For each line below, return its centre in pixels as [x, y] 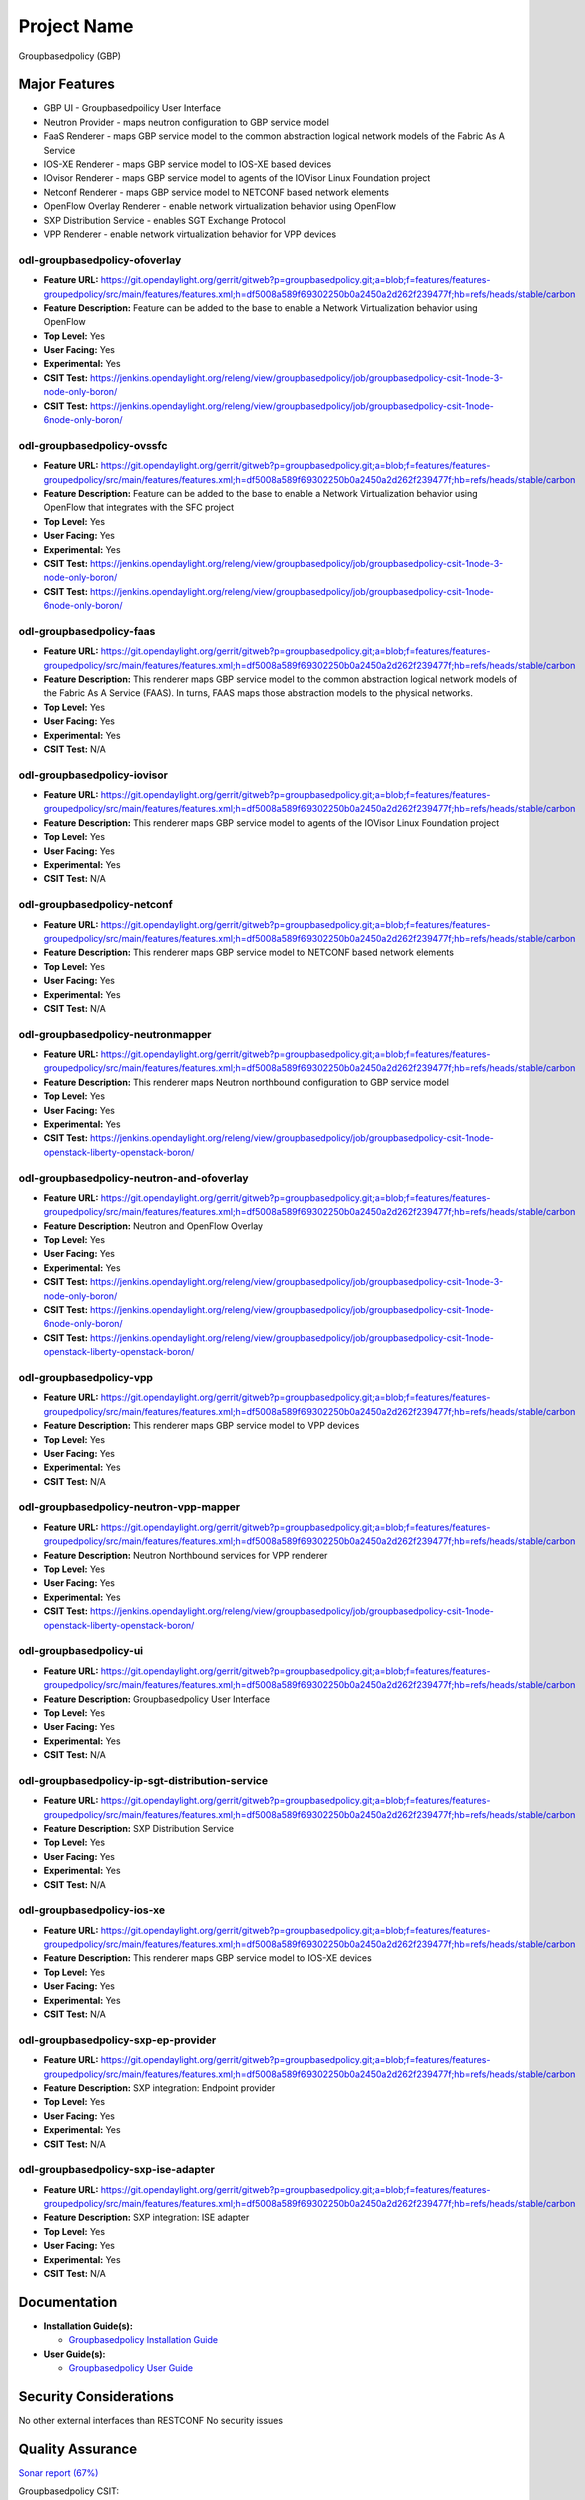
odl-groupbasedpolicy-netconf [96, 905]
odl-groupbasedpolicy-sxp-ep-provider [117, 2040]
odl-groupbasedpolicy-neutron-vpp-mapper [129, 1507]
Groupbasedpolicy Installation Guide [143, 2340]
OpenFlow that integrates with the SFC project [139, 507]
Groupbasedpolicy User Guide [131, 2368]
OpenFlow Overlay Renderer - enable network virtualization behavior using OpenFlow [220, 206]
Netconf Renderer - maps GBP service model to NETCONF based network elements [216, 192]
